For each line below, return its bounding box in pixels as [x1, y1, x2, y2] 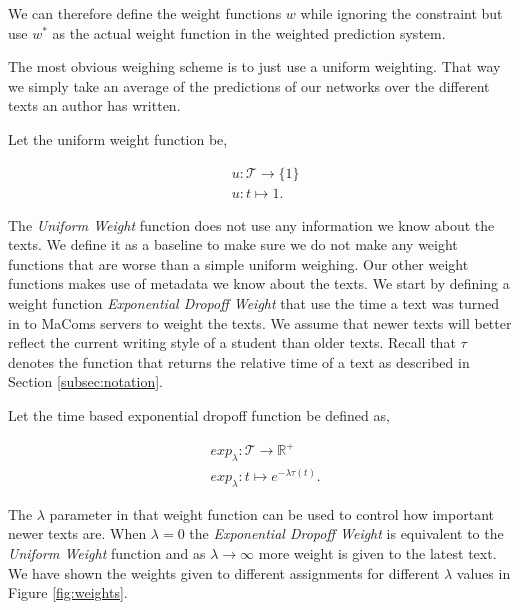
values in [456, 562, 511, 583]
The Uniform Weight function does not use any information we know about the [8, 214, 495, 235]
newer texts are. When [8, 523, 147, 544]
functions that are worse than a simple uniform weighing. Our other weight [8, 253, 469, 274]
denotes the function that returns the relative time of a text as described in [8, 351, 470, 372]
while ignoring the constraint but [300, 3, 503, 23]
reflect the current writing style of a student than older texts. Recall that [8, 332, 456, 353]
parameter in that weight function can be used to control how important [49, 503, 494, 524]
